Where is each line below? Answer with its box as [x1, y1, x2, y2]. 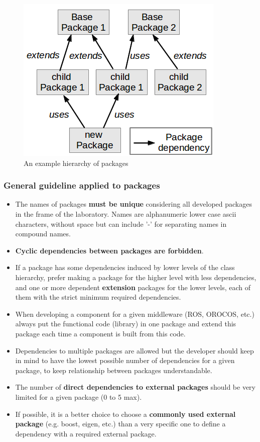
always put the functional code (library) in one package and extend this [15, 318, 236, 329]
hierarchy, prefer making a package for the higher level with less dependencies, [15, 272, 256, 282]
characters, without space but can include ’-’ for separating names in [15, 218, 227, 229]
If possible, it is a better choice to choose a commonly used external [15, 408, 236, 419]
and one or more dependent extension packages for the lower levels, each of [15, 282, 251, 292]
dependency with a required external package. [15, 428, 157, 438]
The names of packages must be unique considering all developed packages [15, 199, 252, 209]
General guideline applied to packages [4, 179, 160, 192]
